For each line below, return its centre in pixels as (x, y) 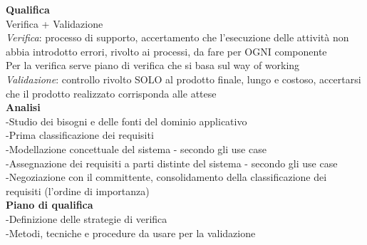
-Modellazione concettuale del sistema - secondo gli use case (136, 148)
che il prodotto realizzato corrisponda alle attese (111, 93)
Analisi (23, 107)
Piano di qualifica (50, 205)
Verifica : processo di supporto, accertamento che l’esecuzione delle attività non (177, 37)
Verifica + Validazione (55, 23)
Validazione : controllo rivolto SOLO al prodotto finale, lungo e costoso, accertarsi (183, 79)
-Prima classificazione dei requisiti (80, 135)
